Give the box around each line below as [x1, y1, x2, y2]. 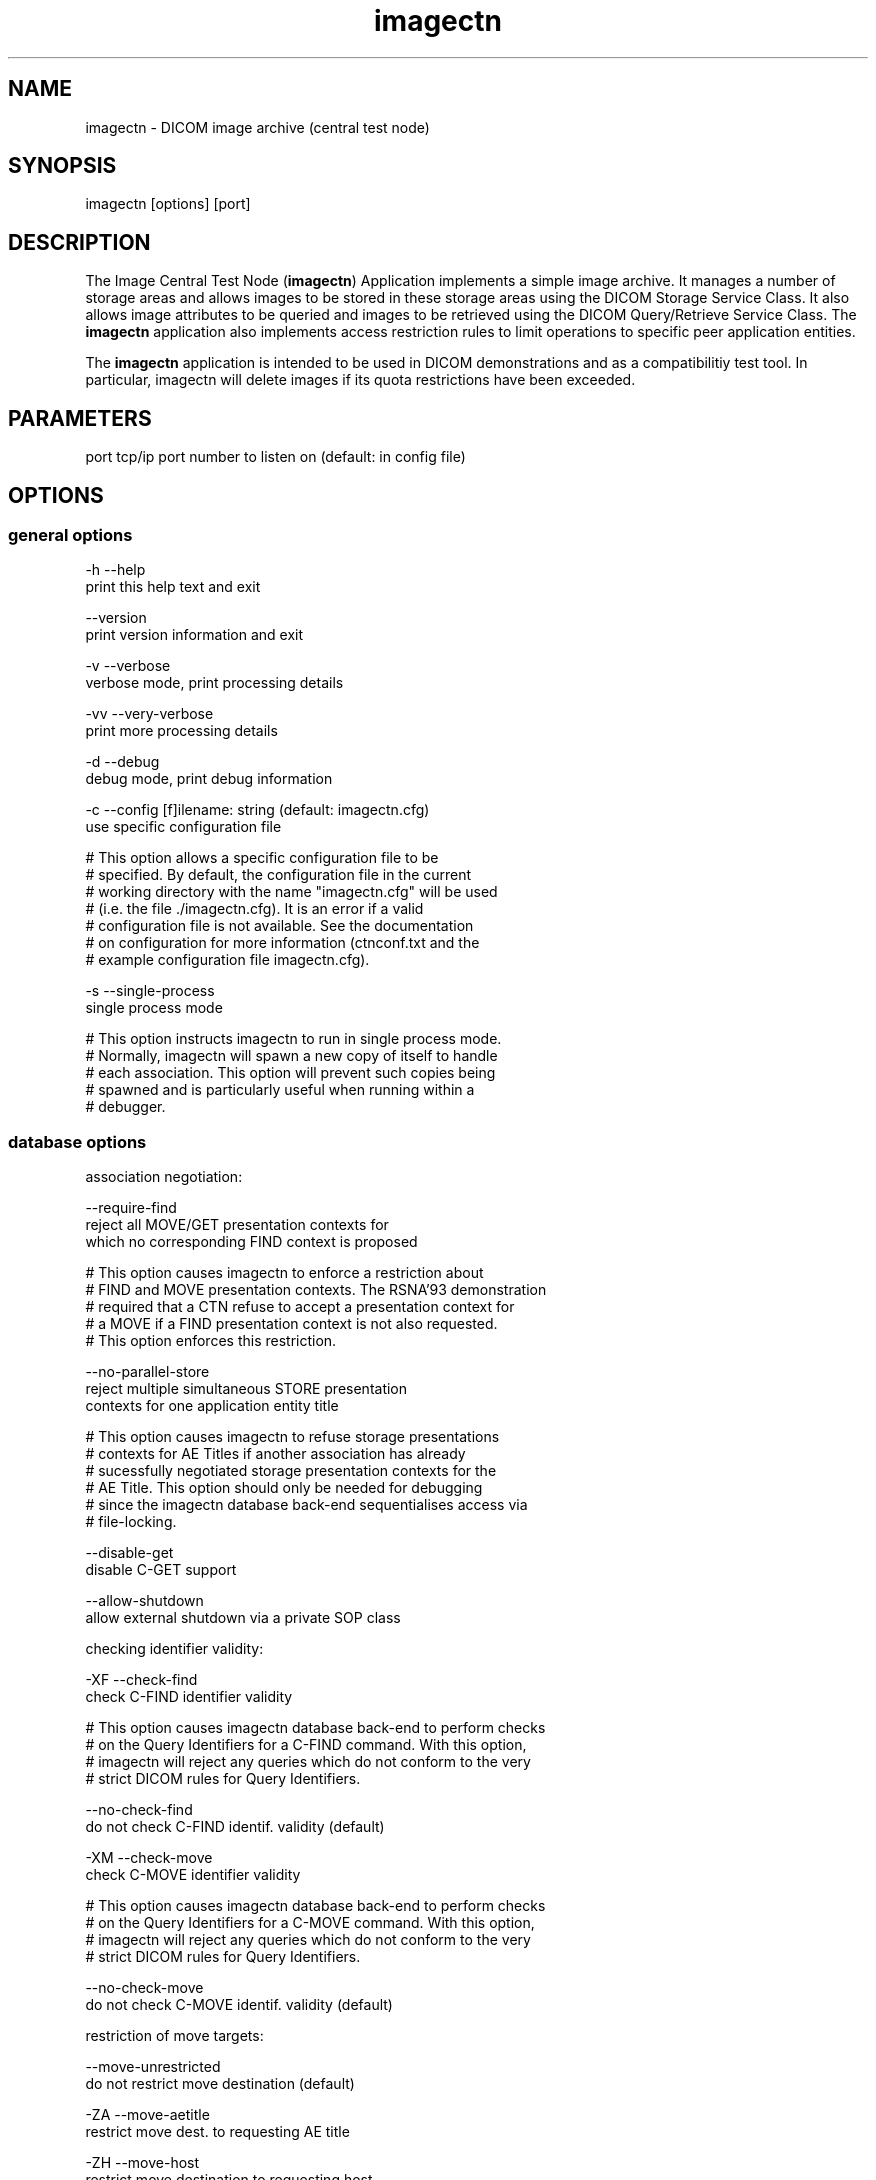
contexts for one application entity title [85, 1397, 339, 1415]
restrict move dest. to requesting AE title [85, 2123, 350, 2141]
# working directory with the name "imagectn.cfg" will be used [85, 883, 498, 901]
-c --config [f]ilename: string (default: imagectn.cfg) [85, 801, 430, 819]
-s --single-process [85, 982, 215, 1000]
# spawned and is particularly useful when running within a [85, 1081, 475, 1099]
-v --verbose [85, 657, 171, 675]
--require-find [85, 1199, 177, 1217]
